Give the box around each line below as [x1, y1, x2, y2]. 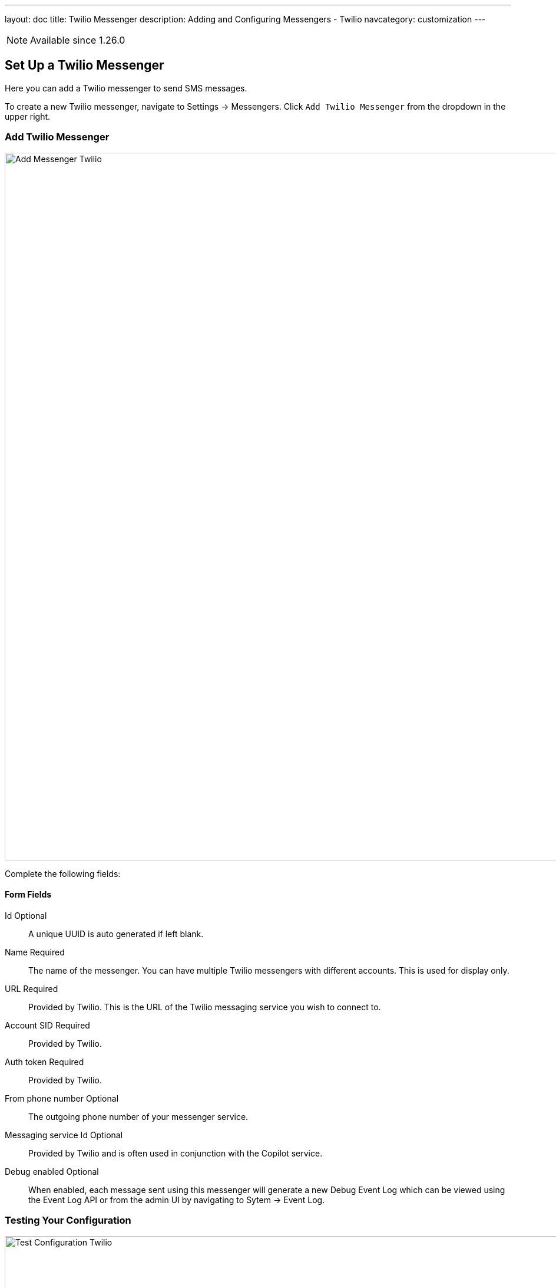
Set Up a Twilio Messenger [5, 58, 164, 73]
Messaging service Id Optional [5, 1129, 123, 1140]
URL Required [5, 983, 58, 994]
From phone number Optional [5, 1093, 119, 1103]
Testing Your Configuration [5, 1214, 131, 1227]
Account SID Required [5, 1020, 90, 1030]
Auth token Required [5, 1056, 84, 1067]
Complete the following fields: [5, 868, 121, 879]
